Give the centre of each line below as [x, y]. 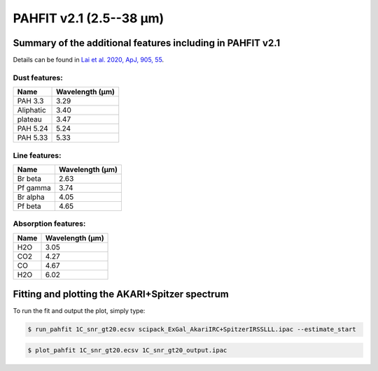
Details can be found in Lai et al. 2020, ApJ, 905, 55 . [89, 60]
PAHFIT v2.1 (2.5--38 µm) [89, 18]
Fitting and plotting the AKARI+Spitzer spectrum [121, 294]
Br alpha [31, 197]
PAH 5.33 [33, 138]
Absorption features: [49, 224]
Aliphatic [32, 110]
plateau [29, 119]
